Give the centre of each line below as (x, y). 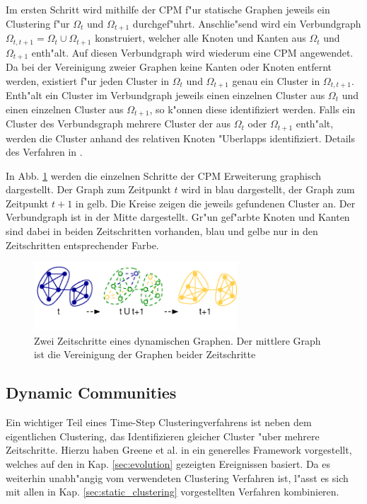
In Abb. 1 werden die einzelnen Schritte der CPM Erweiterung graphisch (163, 175)
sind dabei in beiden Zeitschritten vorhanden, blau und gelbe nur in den (162, 231)
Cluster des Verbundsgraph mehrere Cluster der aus (118, 124)
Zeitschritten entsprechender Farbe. (82, 245)
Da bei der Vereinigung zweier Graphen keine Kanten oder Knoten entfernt (169, 66)
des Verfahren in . (44, 152)
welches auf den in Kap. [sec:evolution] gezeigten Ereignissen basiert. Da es (168, 463)
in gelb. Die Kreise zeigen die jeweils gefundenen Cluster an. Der (215, 203)
